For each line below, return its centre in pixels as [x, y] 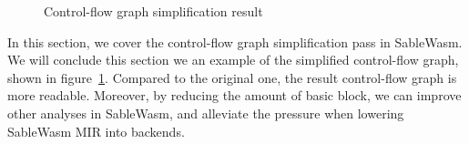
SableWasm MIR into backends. [96, 131]
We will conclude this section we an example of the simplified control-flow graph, [233, 60]
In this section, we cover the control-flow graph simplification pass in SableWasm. [235, 41]
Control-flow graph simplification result [153, 11]
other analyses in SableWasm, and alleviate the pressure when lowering [206, 113]
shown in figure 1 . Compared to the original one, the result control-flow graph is [232, 77]
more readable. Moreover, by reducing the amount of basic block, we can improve [234, 95]
